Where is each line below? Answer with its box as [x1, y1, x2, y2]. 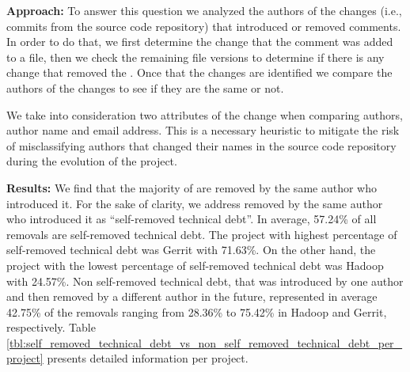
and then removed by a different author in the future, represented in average [6, 288, 378, 305]
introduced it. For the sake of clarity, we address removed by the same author [6, 195, 383, 211]
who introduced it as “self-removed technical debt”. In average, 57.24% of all [6, 211, 377, 227]
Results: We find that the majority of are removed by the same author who [6, 179, 377, 195]
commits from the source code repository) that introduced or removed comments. [6, 17, 401, 34]
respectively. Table [6, 319, 96, 336]
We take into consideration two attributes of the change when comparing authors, [6, 106, 403, 123]
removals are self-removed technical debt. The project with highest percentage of [6, 226, 397, 242]
